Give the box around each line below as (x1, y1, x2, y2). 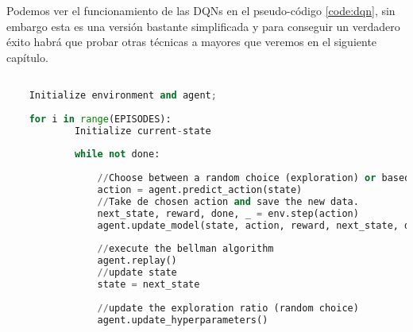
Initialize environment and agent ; (29, 90, 217, 102)
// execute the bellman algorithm (97, 243, 274, 255)
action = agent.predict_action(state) (97, 184, 303, 196)
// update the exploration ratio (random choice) (97, 302, 359, 314)
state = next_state (97, 279, 200, 291)
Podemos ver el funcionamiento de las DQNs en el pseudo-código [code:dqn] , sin (6, 2, 396, 18)
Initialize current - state (74, 125, 211, 137)
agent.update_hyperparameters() (97, 314, 268, 326)
